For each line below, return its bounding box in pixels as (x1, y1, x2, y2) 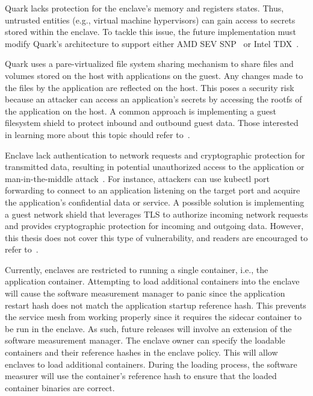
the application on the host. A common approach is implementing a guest (5, 104, 276, 117)
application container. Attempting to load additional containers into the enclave (5, 275, 300, 288)
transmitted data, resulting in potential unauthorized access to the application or (5, 160, 305, 173)
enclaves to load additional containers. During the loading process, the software (5, 357, 297, 370)
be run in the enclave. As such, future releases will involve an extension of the (5, 322, 292, 335)
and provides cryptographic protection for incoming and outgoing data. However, (5, 219, 304, 232)
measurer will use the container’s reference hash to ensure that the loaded (5, 369, 277, 382)
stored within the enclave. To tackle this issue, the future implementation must (5, 25, 296, 38)
